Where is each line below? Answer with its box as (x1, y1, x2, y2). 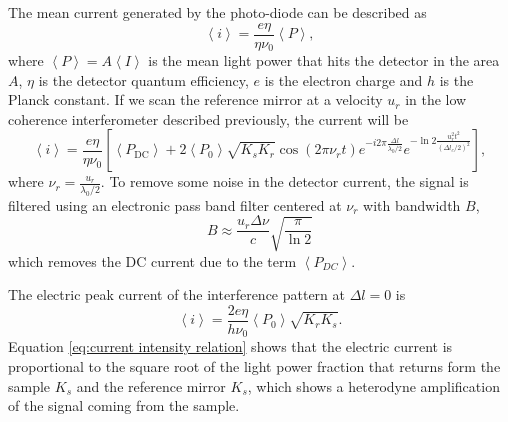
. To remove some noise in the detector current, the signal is (100, 171, 469, 192)
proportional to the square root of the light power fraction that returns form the (8, 356, 501, 377)
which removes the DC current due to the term (8, 250, 297, 271)
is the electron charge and (264, 69, 423, 90)
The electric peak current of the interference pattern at (8, 284, 345, 305)
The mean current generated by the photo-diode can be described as (8, 2, 427, 22)
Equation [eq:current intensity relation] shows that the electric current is (8, 336, 453, 357)
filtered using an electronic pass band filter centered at (8, 194, 342, 215)
